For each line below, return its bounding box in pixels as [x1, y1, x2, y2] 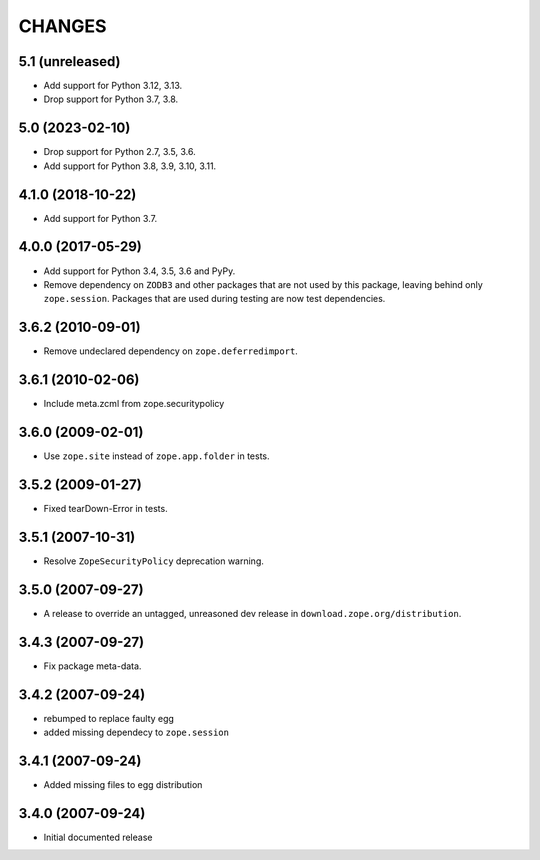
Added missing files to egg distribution [43, 778, 203, 790]
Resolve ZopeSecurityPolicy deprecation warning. [43, 555, 264, 567]
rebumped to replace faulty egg [43, 712, 175, 724]
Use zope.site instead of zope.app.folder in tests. [43, 450, 270, 462]
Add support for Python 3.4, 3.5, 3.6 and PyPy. [43, 265, 236, 277]
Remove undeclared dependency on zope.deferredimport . [43, 345, 299, 357]
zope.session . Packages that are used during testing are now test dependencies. [43, 293, 386, 305]
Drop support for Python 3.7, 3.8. [43, 93, 179, 105]
